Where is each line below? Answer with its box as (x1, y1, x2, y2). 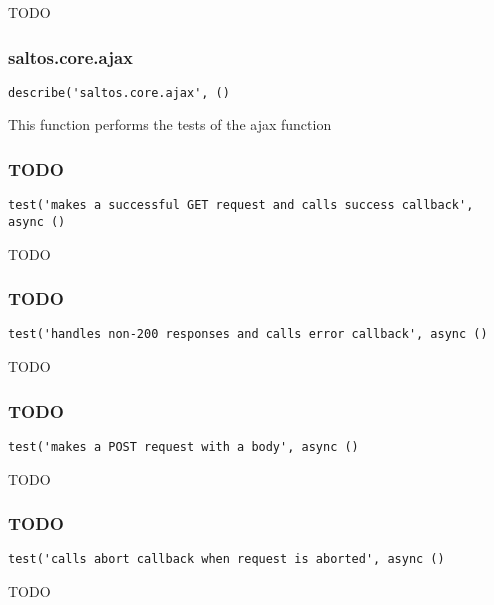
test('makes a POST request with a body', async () (8, 439, 359, 454)
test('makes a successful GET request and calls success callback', (8, 198, 474, 213)
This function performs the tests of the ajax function (8, 114, 332, 135)
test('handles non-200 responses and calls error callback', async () (8, 327, 488, 342)
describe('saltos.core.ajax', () (8, 85, 230, 100)
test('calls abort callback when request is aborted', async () (8, 552, 445, 567)
